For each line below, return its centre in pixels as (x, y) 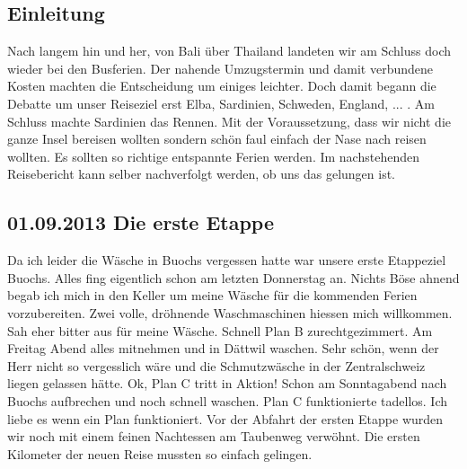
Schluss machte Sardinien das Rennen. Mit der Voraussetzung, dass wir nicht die (229, 121)
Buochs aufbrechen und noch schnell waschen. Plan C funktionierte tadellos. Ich (228, 400)
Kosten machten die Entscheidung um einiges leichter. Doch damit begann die (222, 86)
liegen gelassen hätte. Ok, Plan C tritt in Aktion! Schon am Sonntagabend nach (227, 383)
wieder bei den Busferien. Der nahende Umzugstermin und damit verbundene (220, 68)
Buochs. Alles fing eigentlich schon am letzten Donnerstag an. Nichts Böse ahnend (233, 277)
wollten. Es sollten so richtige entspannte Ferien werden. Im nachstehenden (213, 156)
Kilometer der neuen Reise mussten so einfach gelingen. (160, 453)
